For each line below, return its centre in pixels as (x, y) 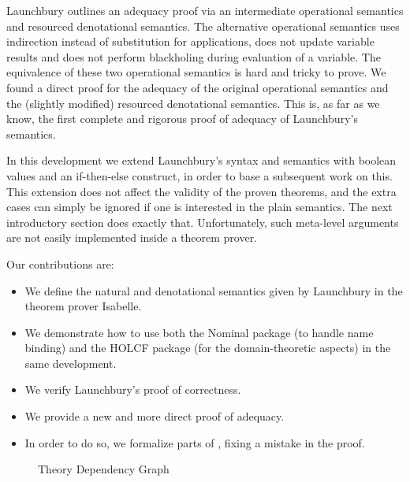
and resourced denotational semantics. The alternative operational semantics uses (203, 26)
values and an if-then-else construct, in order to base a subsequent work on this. (199, 175)
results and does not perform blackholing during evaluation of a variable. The (194, 56)
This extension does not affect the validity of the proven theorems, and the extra (201, 191)
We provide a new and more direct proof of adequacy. (155, 416)
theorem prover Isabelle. (83, 306)
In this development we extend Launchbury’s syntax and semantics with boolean (201, 160)
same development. (71, 363)
